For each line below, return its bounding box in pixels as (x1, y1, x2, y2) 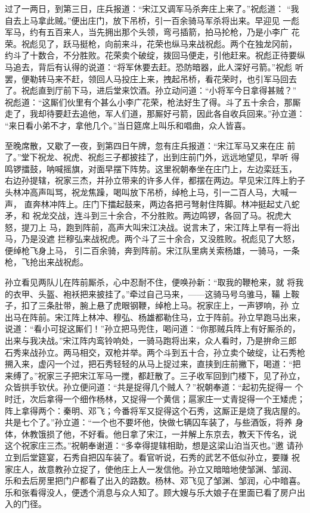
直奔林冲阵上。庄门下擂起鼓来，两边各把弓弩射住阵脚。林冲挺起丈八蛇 (24, 197, 300, 210)
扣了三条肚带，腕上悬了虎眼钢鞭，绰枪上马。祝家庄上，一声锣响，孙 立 (21, 299, 300, 312)
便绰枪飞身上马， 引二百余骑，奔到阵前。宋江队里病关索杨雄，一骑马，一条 (5, 244, 300, 256)
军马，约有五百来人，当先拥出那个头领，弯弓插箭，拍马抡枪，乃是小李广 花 (5, 26, 300, 38)
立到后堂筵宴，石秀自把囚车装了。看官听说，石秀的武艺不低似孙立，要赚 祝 (5, 450, 300, 463)
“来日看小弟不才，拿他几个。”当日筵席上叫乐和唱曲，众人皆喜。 (5, 119, 251, 131)
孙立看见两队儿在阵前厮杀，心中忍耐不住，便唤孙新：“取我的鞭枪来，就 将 (5, 276, 296, 288)
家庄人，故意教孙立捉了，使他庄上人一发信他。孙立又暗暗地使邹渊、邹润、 (5, 462, 297, 475)
